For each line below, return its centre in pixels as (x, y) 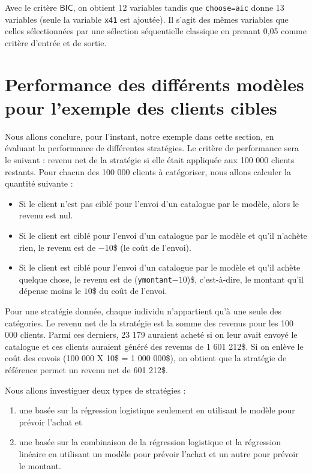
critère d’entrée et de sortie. (56, 42)
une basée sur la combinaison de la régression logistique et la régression (150, 442)
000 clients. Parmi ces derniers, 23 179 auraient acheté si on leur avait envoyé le (151, 334)
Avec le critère (31, 7)
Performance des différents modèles (154, 84)
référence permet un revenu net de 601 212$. (86, 369)
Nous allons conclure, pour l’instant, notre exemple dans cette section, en (139, 136)
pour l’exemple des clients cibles (141, 107)
